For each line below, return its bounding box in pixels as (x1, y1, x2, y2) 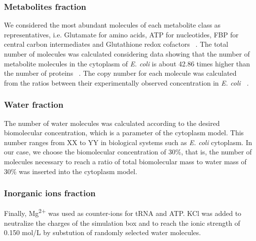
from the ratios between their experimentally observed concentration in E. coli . (4, 77, 249, 88)
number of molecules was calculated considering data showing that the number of (4, 49, 250, 59)
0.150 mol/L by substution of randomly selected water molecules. (4, 227, 201, 238)
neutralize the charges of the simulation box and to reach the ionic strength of (4, 217, 240, 228)
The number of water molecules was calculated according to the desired (4, 118, 220, 128)
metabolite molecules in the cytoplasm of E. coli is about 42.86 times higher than (4, 58, 250, 68)
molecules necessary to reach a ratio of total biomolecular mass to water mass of (4, 156, 247, 166)
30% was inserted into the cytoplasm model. (4, 166, 138, 176)
